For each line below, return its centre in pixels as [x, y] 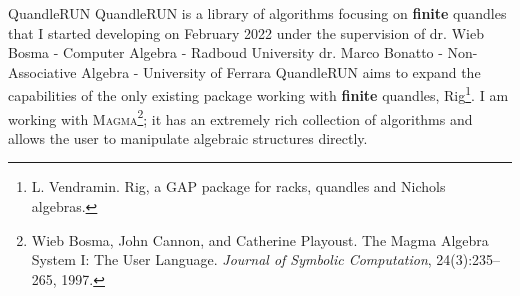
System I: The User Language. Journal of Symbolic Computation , [231, 259]
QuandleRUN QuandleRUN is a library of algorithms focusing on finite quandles [257, 13]
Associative [42, 71]
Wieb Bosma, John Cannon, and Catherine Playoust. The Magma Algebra [260, 239]
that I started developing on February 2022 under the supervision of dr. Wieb [246, 32]
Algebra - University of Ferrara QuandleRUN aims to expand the [281, 71]
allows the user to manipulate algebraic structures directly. [188, 137]
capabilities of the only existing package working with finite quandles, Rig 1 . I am [258, 94]
